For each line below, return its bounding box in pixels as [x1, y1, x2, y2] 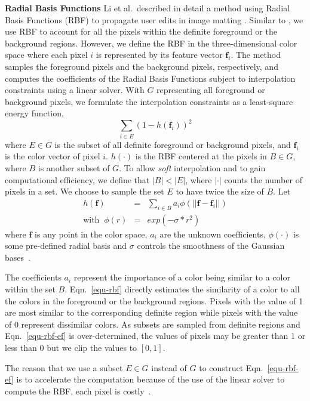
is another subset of [38, 161, 110, 174]
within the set [5, 282, 56, 295]
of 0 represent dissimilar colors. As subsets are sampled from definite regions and [5, 317, 300, 330]
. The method [231, 48, 281, 61]
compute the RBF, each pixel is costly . [5, 384, 151, 397]
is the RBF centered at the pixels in [135, 150, 267, 162]
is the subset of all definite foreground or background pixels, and [54, 138, 291, 150]
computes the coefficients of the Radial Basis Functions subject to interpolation [5, 72, 296, 84]
